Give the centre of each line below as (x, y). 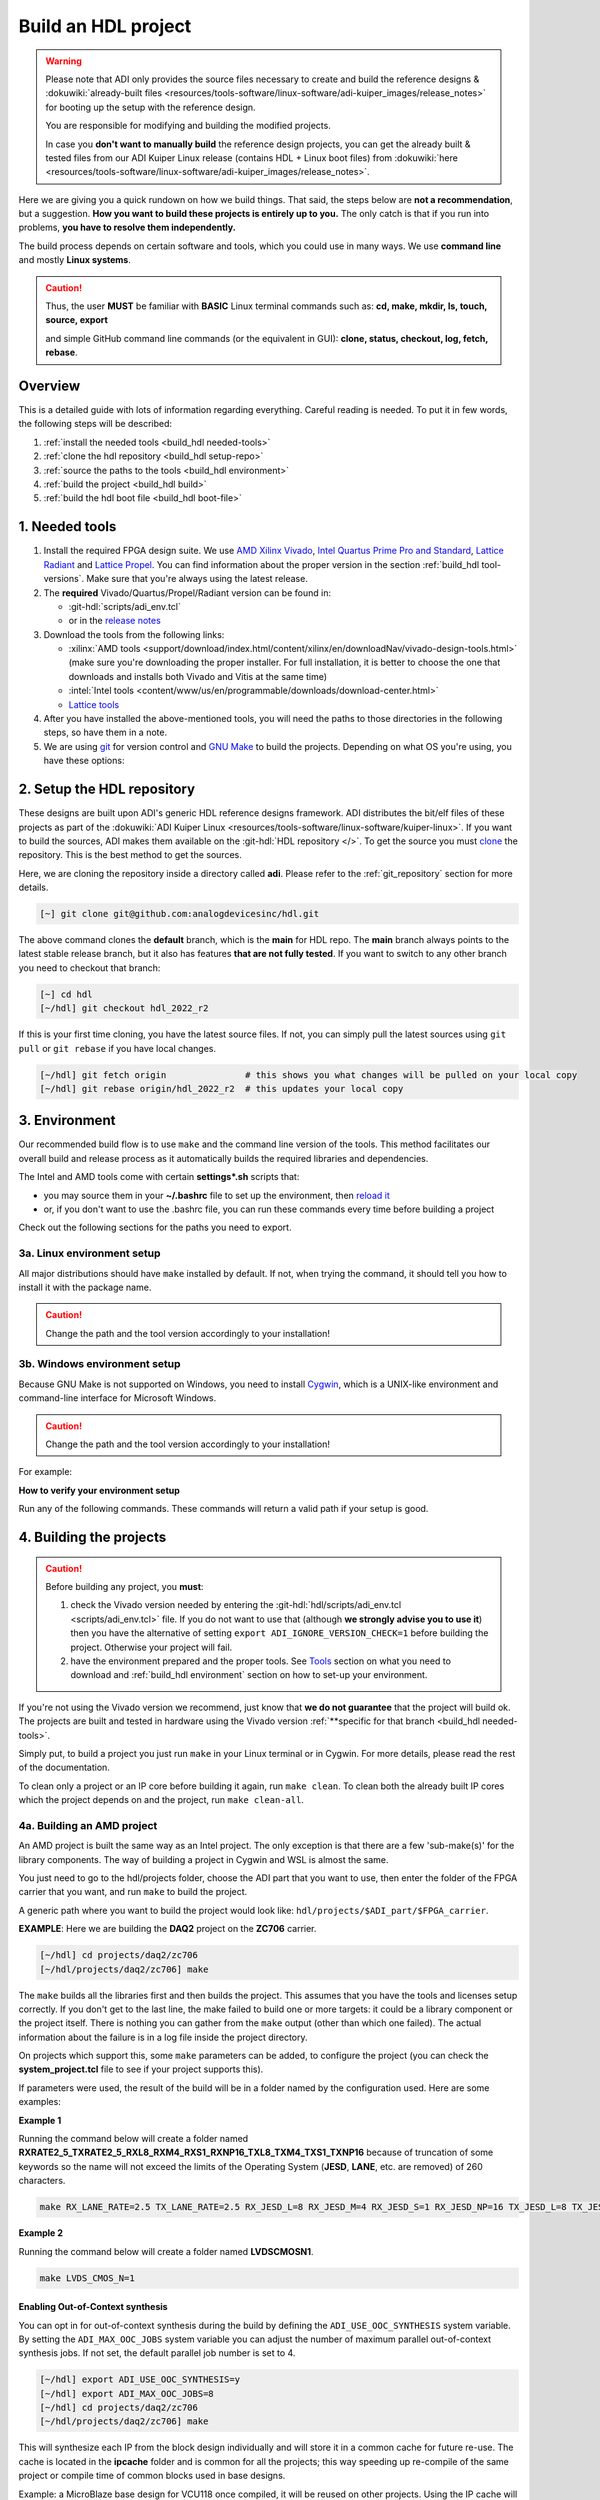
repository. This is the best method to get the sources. (130, 855)
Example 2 (41, 2233)
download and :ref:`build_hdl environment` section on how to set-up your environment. (249, 1675)
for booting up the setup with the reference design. (150, 107)
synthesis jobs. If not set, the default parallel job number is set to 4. (157, 2353)
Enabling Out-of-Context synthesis (93, 2307)
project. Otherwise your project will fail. (151, 1647)
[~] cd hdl (66, 994)
